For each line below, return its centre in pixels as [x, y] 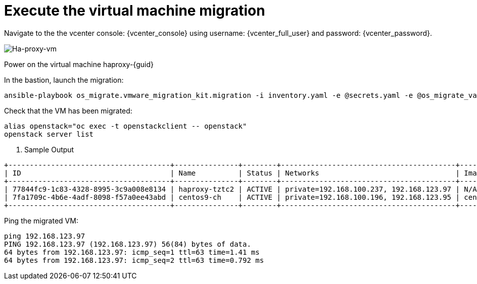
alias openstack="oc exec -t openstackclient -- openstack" [126, 126]
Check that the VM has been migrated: [68, 110]
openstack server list [49, 134]
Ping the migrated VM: [41, 220]
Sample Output [49, 149]
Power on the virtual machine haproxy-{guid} [79, 64]
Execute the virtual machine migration [135, 11]
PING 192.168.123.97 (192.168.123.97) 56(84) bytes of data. [128, 244]
